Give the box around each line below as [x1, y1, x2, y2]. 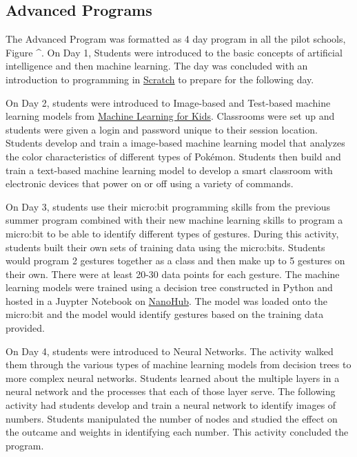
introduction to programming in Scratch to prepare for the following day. [6, 72, 314, 86]
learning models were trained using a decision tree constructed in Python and [6, 280, 333, 295]
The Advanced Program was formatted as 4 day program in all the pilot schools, [6, 32, 346, 46]
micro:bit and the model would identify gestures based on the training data [6, 307, 324, 321]
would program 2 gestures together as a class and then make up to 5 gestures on [6, 253, 345, 268]
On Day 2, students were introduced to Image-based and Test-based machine [6, 95, 331, 109]
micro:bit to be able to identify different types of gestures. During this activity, [6, 226, 339, 240]
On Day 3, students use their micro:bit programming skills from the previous [6, 199, 331, 213]
